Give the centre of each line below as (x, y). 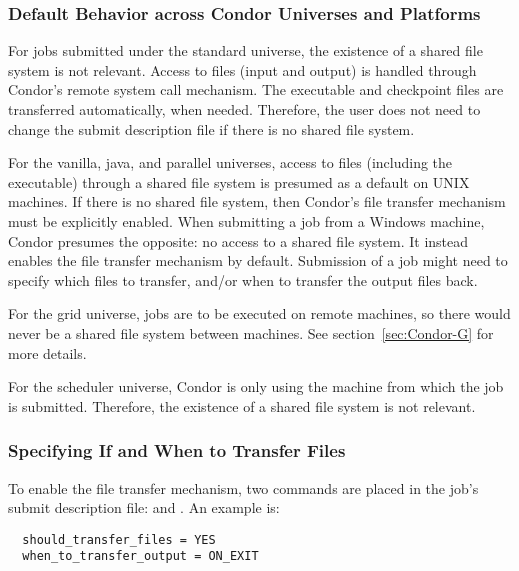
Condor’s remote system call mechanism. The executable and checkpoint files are (256, 89)
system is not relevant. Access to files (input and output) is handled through (242, 69)
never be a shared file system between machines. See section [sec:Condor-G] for (251, 332)
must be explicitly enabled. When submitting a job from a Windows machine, (246, 220)
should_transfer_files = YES (119, 539)
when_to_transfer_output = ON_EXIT (140, 556)
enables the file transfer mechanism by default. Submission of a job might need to (258, 260)
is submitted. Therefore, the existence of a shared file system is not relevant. (242, 405)
